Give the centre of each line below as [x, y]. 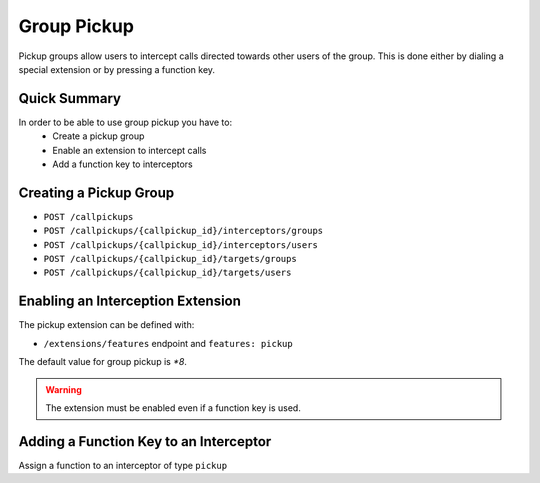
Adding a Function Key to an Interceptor [145, 441]
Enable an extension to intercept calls [129, 150]
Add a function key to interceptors [123, 164]
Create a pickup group [98, 136]
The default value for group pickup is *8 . [102, 362]
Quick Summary [70, 98]
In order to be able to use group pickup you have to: [125, 122]
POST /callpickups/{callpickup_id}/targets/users [167, 273]
